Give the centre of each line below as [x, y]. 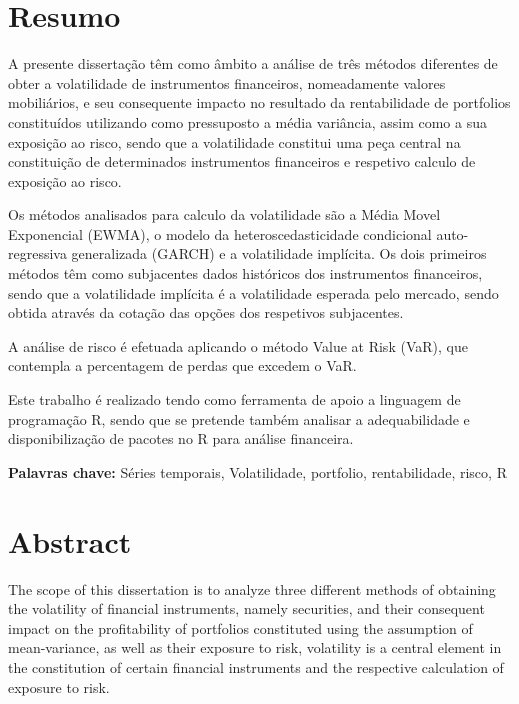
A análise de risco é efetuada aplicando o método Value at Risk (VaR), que [238, 345]
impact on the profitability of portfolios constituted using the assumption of [240, 627]
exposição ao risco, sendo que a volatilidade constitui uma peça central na [234, 141]
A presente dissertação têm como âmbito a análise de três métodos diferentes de [253, 63]
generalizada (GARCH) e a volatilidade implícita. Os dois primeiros [279, 253]
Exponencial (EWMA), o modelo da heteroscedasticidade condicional [220, 233]
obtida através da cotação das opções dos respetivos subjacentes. [206, 312]
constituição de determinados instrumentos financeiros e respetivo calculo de [242, 161]
